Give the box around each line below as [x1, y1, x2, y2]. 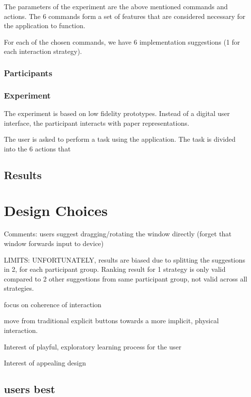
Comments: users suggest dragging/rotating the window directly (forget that [4, 229, 232, 239]
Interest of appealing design [4, 358, 86, 368]
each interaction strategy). [4, 46, 82, 56]
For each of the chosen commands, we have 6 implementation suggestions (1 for [4, 36, 240, 47]
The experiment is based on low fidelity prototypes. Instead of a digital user [4, 108, 230, 118]
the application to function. [4, 20, 85, 31]
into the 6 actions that [4, 143, 71, 153]
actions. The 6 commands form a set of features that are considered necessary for [4, 11, 246, 21]
